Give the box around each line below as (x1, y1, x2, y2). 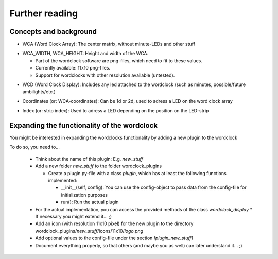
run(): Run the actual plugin (61, 199, 119, 205)
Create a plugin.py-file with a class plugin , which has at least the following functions (48, 170, 227, 176)
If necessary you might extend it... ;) (35, 214, 112, 219)
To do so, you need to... (9, 144, 60, 150)
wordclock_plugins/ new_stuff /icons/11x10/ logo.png (35, 228, 144, 234)
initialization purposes (61, 192, 108, 198)
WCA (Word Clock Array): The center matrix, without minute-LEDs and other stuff (22, 41, 196, 47)
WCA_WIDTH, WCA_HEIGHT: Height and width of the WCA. (22, 50, 149, 57)
